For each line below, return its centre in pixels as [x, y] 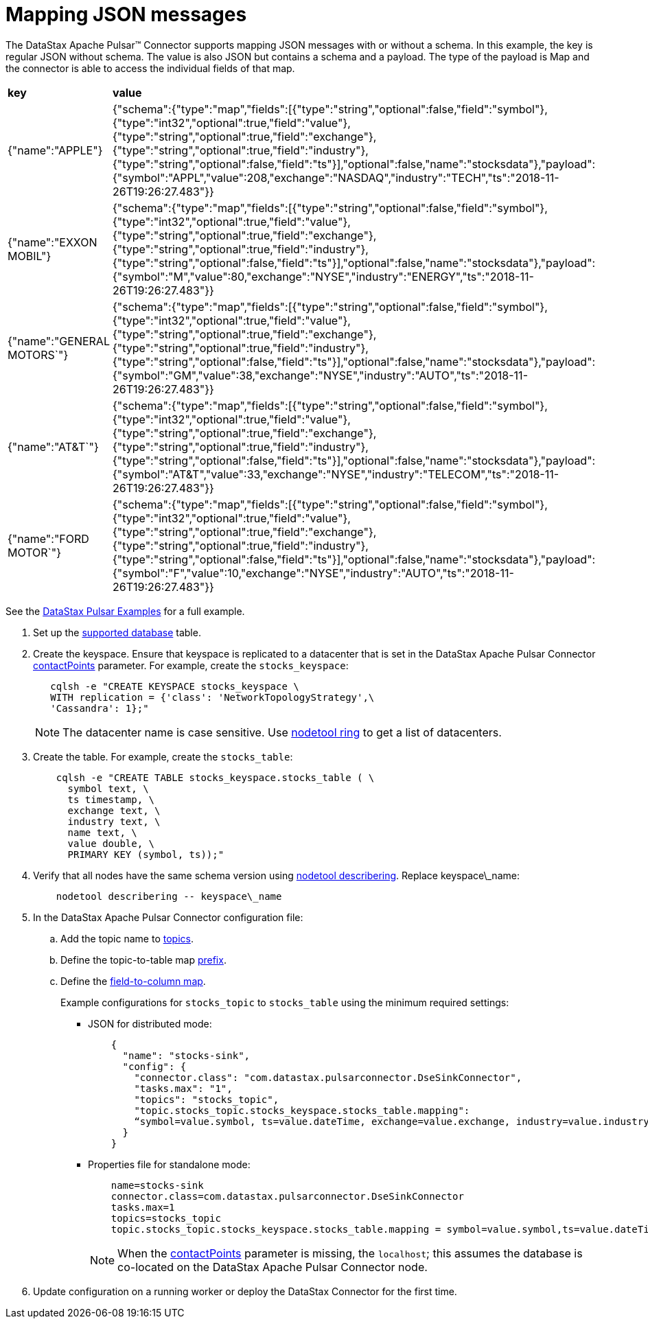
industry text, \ [114, 821]
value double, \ [111, 843]
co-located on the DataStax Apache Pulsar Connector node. [273, 1267]
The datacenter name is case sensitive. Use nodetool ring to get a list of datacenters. [282, 732]
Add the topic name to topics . [127, 938]
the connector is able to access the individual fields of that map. [150, 68]
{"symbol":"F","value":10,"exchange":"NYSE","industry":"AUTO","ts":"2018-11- [313, 573]
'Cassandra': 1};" [100, 708]
